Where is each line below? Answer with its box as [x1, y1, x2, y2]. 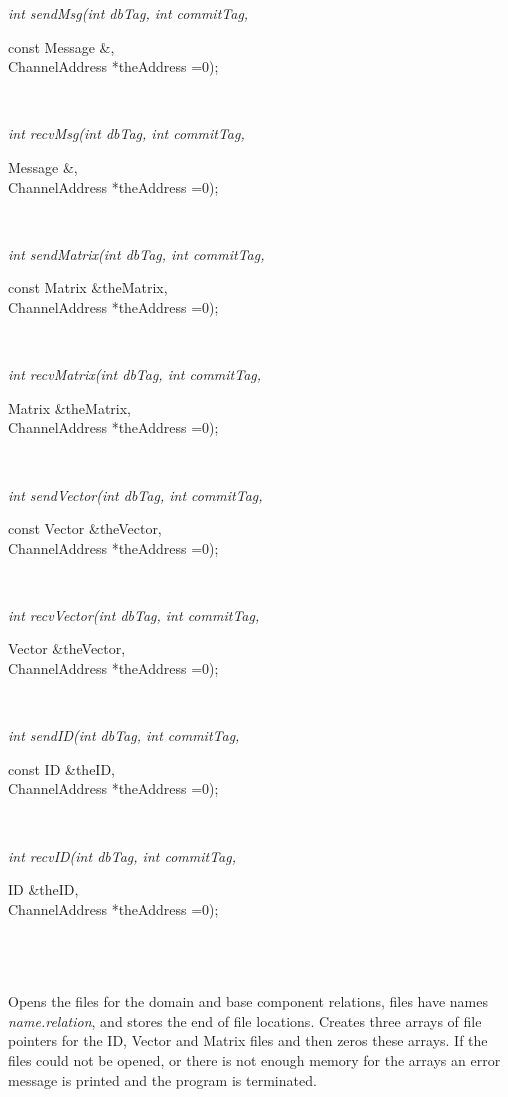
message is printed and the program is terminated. [8, 1069, 317, 1090]
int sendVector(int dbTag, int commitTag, [8, 484, 263, 505]
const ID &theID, [8, 758, 116, 779]
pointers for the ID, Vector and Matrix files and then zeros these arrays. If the [8, 1030, 488, 1051]
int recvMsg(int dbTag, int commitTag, [8, 123, 245, 144]
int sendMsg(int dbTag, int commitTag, [8, 3, 249, 23]
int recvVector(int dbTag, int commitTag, [8, 604, 260, 625]
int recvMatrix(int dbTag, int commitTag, [8, 364, 262, 385]
